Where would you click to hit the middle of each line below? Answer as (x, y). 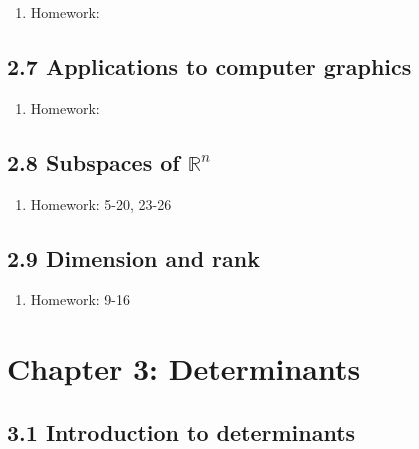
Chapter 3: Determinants (184, 368)
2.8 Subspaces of (93, 161)
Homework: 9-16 (80, 299)
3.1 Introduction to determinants (181, 431)
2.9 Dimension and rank (133, 257)
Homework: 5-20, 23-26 (101, 203)
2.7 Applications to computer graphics (209, 65)
